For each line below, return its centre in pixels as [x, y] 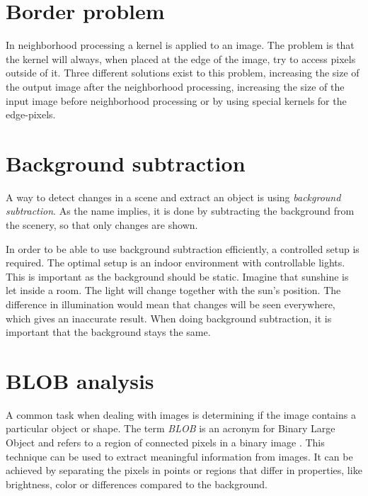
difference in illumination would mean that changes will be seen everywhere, [171, 304]
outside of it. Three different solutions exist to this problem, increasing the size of [183, 73]
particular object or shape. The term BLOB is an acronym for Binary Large [171, 428]
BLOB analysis [80, 380]
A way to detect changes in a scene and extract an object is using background [173, 197]
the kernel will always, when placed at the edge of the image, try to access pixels [181, 58]
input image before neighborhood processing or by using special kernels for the [176, 100]
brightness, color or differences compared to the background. [137, 484]
